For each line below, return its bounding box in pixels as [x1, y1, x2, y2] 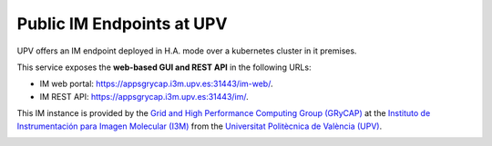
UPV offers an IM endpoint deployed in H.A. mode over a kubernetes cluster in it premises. [16, 45, 357, 56]
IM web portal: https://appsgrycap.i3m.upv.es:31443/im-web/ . [39, 78, 273, 90]
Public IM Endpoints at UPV [16, 14, 228, 34]
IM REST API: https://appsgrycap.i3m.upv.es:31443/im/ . [39, 91, 250, 102]
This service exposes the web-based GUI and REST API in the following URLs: [16, 62, 312, 73]
